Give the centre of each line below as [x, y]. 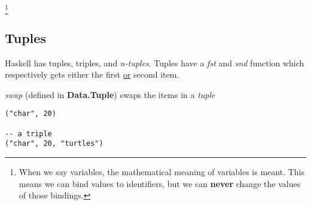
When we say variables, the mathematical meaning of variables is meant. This [161, 171]
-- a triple [28, 134]
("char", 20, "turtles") [54, 144]
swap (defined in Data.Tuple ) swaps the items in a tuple [110, 94]
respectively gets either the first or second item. [92, 74]
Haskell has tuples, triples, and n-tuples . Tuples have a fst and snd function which [155, 62]
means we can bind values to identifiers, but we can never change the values [160, 183]
